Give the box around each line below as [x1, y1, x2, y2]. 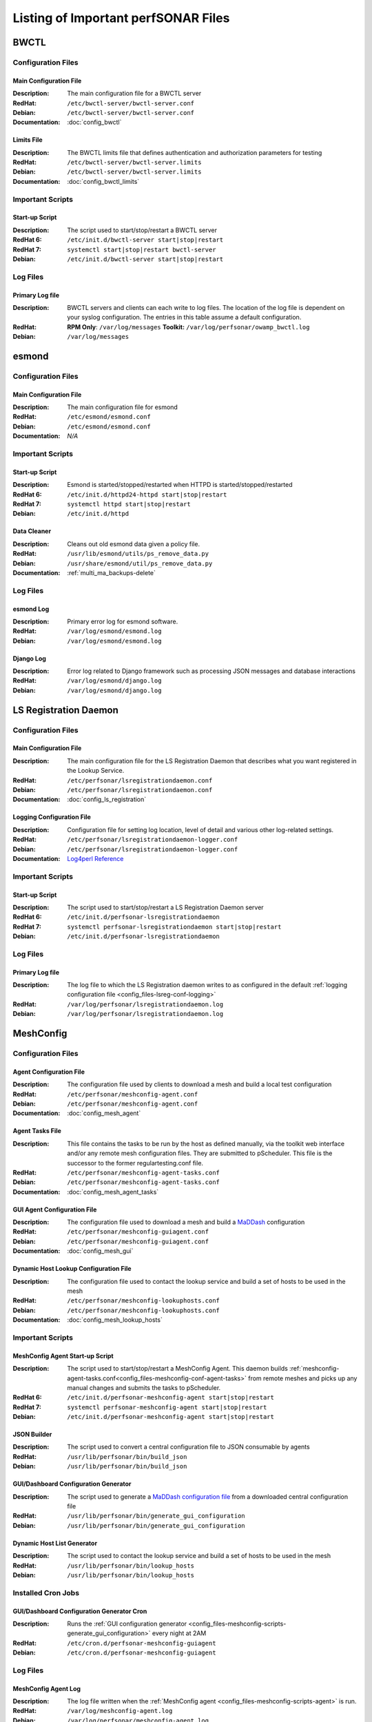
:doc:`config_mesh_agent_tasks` [67, 1187, 159, 1196]
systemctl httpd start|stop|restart [67, 500, 191, 508]
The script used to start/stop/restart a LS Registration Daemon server [67, 903, 265, 911]
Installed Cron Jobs [12, 1588, 79, 1597]
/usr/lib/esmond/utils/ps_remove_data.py [67, 550, 209, 558]
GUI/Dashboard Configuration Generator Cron [12, 1607, 147, 1615]
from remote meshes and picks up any [248, 1374, 358, 1382]
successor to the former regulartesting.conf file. [67, 1159, 203, 1167]
